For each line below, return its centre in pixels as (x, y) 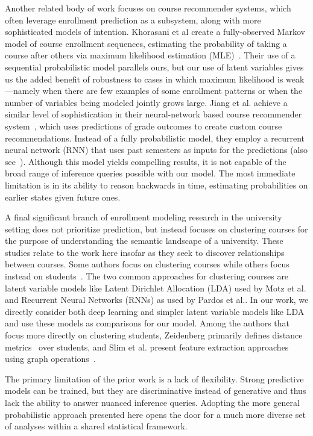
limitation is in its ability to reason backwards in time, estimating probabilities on (156, 185)
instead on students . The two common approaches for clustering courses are (147, 276)
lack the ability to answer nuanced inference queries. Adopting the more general (152, 402)
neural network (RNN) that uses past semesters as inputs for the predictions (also (156, 150)
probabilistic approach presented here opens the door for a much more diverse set (155, 414)
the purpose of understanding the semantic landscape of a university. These (144, 241)
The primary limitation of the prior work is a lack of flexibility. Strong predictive (154, 378)
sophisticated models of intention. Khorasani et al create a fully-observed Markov (155, 32)
